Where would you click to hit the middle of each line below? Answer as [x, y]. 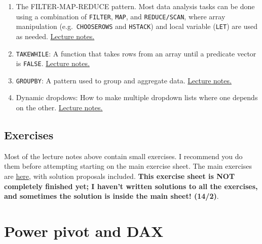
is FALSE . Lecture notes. [53, 63]
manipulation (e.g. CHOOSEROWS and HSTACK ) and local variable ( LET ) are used [137, 26]
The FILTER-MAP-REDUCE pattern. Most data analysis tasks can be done [135, 6]
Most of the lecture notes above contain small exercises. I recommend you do [123, 156]
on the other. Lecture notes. [59, 108]
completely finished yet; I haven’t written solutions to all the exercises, [131, 186]
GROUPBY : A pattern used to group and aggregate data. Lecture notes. [124, 80]
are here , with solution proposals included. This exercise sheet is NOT [120, 176]
